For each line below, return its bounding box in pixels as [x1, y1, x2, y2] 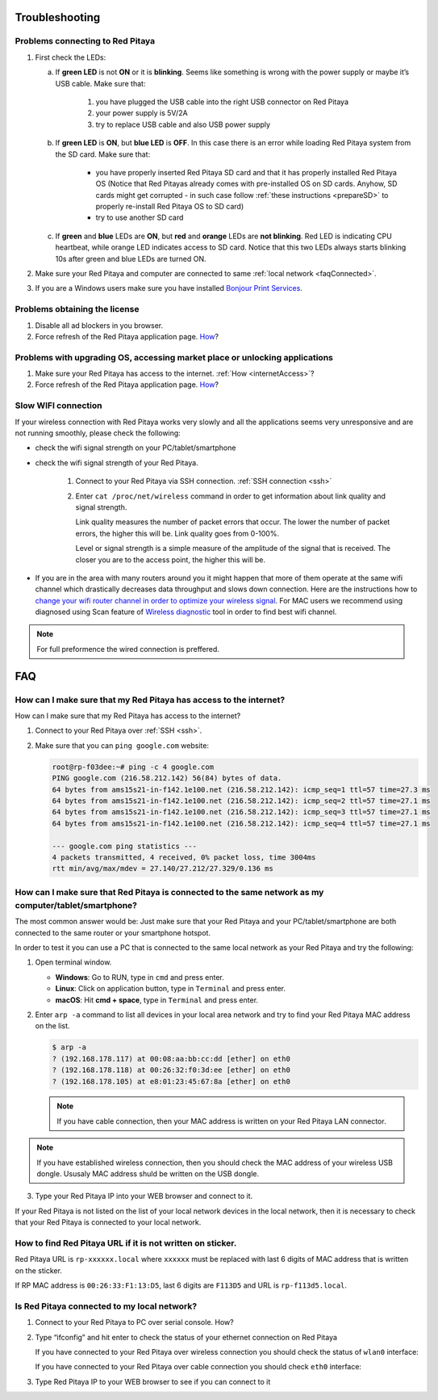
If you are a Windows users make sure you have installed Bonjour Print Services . [35, 284, 302, 293]
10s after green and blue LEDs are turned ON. [55, 254, 206, 263]
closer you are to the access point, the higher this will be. [75, 554, 266, 565]
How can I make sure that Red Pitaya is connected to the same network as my [15, 886, 324, 898]
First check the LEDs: [35, 53, 106, 62]
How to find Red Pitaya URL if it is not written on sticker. [15, 1237, 237, 1248]
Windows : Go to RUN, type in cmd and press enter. [55, 972, 225, 982]
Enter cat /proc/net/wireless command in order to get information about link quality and [75, 491, 386, 501]
